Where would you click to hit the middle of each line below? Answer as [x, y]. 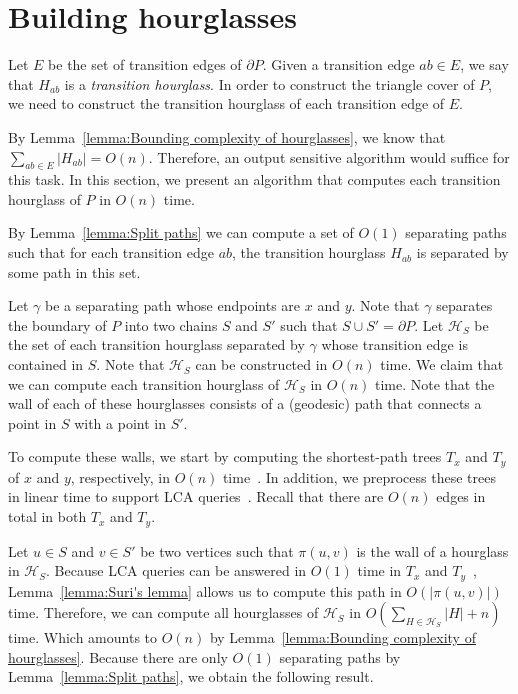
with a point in [120, 422]
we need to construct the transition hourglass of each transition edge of [226, 103]
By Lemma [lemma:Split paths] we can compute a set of [181, 232]
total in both [47, 516]
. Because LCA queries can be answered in [176, 570]
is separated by [462, 252]
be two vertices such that [217, 550]
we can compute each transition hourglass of [144, 383]
